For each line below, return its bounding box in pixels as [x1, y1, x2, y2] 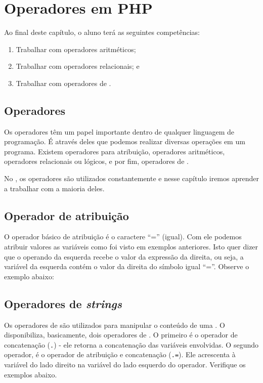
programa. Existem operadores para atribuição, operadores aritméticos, [4, 146, 225, 156]
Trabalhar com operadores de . [16, 77, 111, 88]
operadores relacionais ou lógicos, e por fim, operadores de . [4, 156, 189, 166]
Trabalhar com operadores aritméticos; [16, 44, 136, 54]
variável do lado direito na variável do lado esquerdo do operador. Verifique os [4, 359, 246, 370]
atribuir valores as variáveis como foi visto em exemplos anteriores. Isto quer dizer [4, 241, 258, 252]
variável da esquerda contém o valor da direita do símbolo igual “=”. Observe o [4, 261, 249, 272]
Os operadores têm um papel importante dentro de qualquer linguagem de [4, 126, 234, 137]
